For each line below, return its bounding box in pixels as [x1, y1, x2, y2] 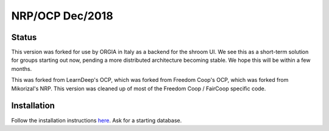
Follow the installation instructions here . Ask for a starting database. [11, 116, 182, 124]
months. [11, 65, 32, 72]
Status [11, 32, 37, 42]
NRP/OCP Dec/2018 [11, 9, 113, 22]
